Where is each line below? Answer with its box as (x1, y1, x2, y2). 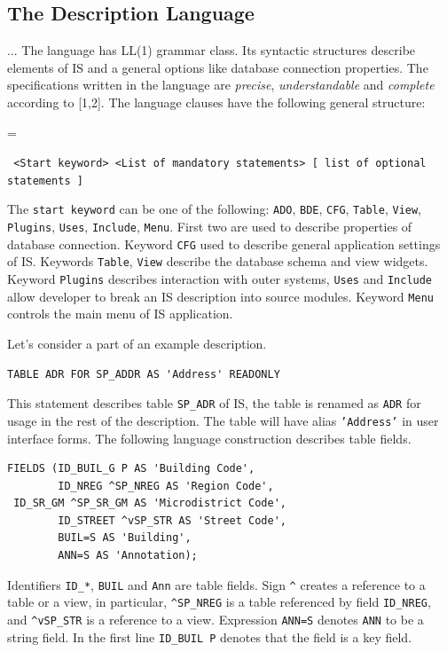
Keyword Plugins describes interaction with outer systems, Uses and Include (7, 270, 433, 288)
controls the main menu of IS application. (7, 304, 233, 323)
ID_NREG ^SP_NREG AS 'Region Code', (58, 479, 274, 492)
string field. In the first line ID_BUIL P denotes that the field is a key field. (7, 627, 412, 646)
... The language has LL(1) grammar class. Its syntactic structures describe (7, 41, 416, 59)
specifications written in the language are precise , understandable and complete (7, 75, 435, 94)
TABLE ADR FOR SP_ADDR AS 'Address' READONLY (7, 367, 280, 381)
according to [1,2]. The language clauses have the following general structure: (7, 92, 426, 111)
